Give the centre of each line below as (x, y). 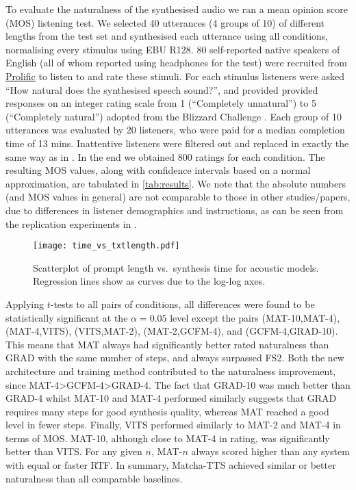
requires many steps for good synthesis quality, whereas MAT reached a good (167, 411)
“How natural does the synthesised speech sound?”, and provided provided (162, 89)
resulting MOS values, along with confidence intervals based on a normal (158, 170)
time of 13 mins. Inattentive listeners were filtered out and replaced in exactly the (177, 143)
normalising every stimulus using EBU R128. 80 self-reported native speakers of (173, 49)
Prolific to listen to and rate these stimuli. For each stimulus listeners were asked (175, 76)
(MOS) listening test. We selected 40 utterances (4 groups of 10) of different (165, 22)
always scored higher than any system (270, 451)
